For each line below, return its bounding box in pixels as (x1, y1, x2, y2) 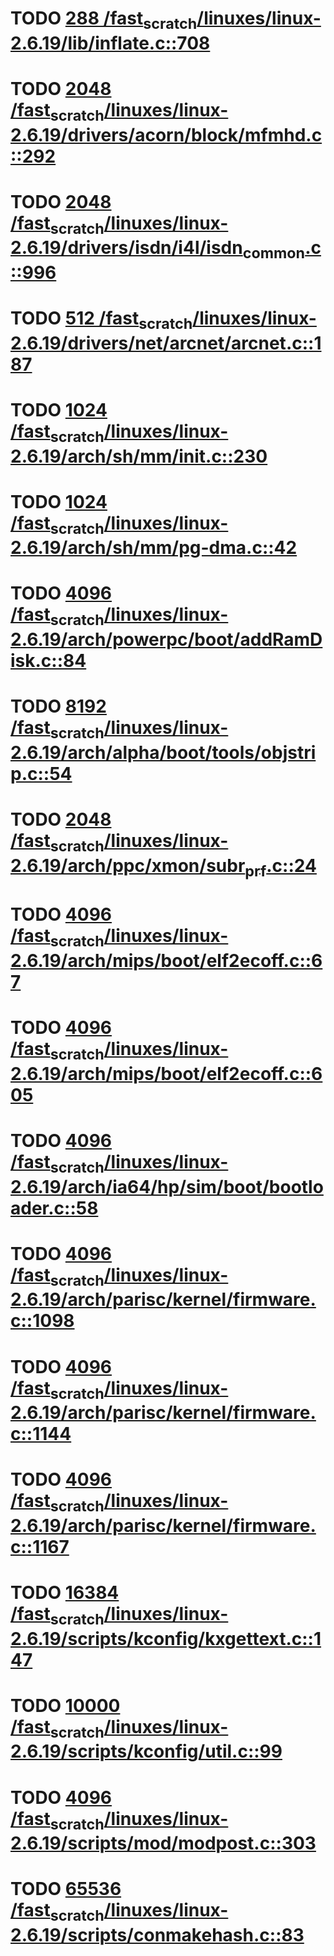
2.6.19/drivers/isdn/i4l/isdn (10, 237, 243, 259)
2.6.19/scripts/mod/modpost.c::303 (10, 1832, 317, 1855)
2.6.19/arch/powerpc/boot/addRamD (10, 628, 323, 651)
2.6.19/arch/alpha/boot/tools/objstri (10, 741, 317, 764)
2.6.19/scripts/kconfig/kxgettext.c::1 (10, 1627, 322, 1650)
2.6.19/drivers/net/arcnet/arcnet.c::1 (10, 332, 322, 354)
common (242, 243, 306, 262)
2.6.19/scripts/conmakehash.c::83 (10, 1924, 305, 1947)
